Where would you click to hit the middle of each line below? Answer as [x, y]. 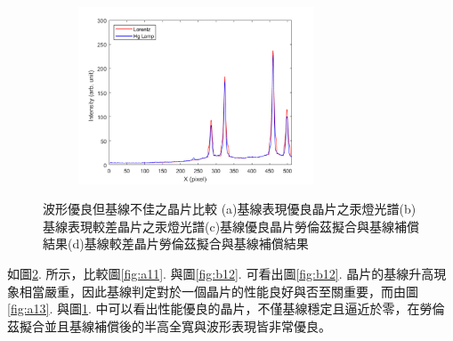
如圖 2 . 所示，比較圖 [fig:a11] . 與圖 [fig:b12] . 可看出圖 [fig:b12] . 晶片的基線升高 [221, 273]
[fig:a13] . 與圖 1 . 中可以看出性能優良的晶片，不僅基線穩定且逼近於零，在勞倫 [226, 309]
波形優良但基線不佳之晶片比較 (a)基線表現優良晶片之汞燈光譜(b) [230, 209]
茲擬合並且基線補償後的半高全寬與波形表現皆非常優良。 [169, 325]
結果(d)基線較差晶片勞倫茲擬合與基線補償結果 [176, 244]
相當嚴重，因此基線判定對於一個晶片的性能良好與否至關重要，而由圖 [218, 291]
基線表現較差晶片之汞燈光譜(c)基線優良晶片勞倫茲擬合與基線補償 [231, 226]
